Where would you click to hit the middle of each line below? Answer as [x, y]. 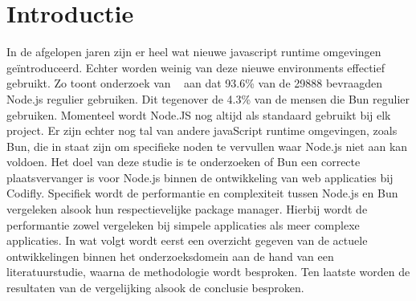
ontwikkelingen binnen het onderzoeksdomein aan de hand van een [170, 256]
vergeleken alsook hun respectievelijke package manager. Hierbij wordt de [187, 209]
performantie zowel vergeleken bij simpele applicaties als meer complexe [183, 224]
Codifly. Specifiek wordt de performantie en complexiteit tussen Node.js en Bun [202, 193]
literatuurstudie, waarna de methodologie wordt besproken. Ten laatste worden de [208, 272]
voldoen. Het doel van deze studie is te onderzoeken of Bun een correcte [184, 162]
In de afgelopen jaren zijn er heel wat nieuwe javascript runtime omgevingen [194, 52]
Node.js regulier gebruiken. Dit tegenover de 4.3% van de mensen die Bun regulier [208, 98]
